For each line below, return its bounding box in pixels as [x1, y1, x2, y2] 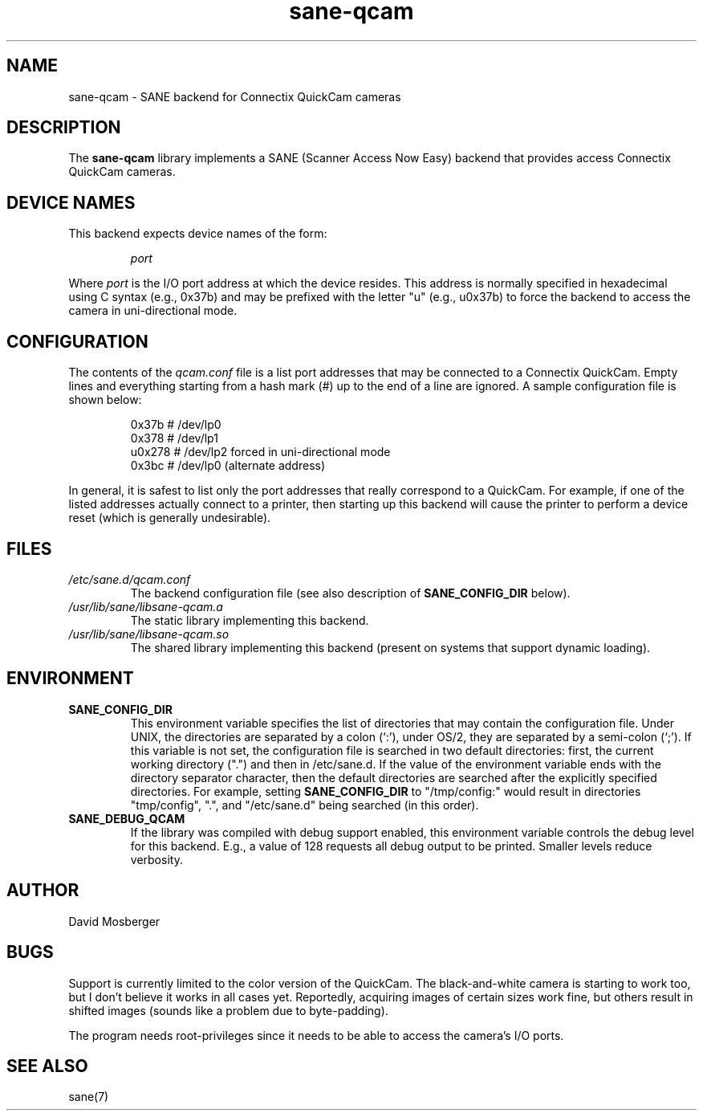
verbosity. [130, 852, 183, 866]
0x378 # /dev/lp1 [130, 431, 218, 446]
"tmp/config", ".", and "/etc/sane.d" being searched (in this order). [130, 797, 479, 812]
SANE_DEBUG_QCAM [68, 811, 185, 826]
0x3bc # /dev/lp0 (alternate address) [130, 459, 326, 473]
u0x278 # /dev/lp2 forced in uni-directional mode [130, 445, 391, 459]
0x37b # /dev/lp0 [130, 418, 221, 432]
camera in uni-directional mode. [68, 304, 238, 318]
